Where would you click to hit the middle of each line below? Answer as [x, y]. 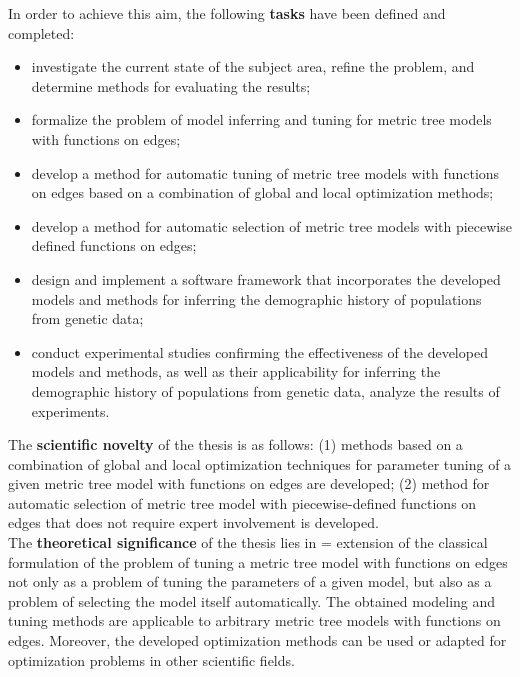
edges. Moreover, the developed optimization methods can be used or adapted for [257, 640]
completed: [41, 32]
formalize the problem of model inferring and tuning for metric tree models [261, 119]
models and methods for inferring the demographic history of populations [256, 298]
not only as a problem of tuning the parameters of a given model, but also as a [250, 581]
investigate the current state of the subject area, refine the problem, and [253, 66]
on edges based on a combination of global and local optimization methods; [262, 192]
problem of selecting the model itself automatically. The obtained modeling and [252, 600]
